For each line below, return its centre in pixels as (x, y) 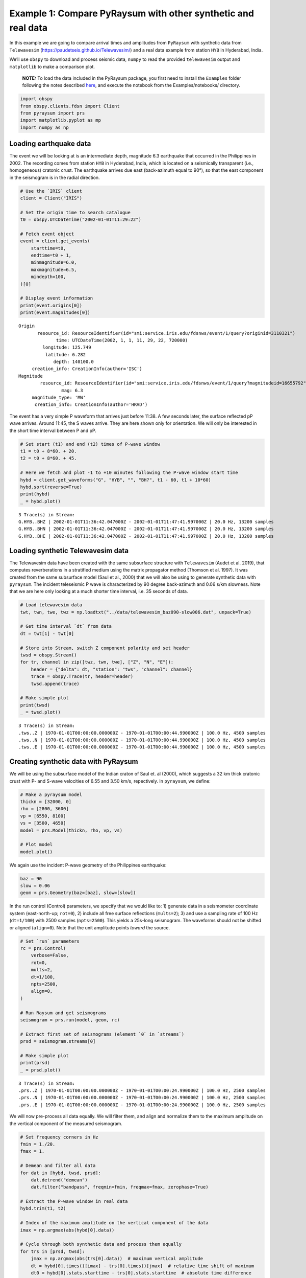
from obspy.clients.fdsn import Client (70, 106)
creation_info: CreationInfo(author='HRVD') (91, 405)
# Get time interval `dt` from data (66, 626)
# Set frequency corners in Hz (59, 1137)
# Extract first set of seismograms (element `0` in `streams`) (102, 1034)
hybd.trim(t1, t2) (43, 1208)
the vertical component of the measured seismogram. (66, 1123)
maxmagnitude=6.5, (54, 269)
